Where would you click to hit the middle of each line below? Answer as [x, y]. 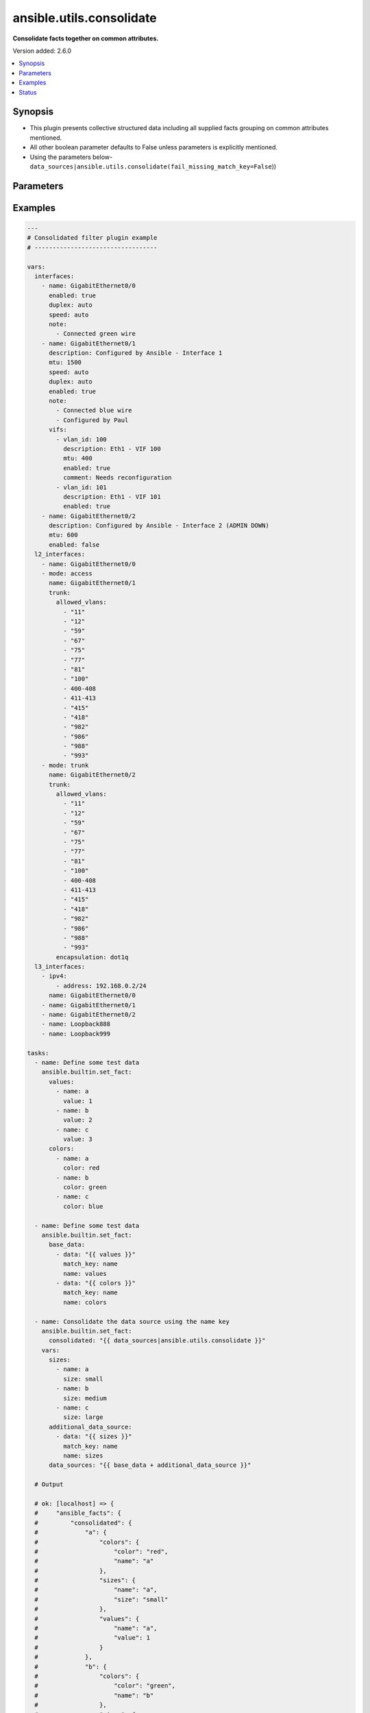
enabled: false [74, 544]
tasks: [38, 1053]
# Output [49, 1484]
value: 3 [77, 1139]
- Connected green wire [96, 334]
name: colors [85, 1302]
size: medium [85, 1398]
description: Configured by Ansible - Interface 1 [136, 353]
